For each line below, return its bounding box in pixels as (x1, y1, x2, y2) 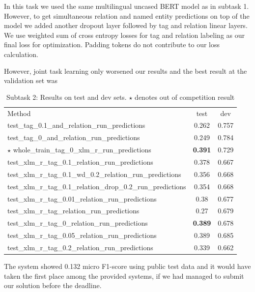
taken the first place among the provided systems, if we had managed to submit (4, 270, 244, 281)
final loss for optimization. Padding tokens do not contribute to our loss (4, 39, 220, 50)
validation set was (4, 75, 58, 86)
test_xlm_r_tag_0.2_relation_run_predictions (7, 242, 153, 252)
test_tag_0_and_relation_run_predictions (7, 132, 140, 143)
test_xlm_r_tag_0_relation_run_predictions (7, 218, 148, 228)
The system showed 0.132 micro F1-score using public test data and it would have (4, 261, 251, 271)
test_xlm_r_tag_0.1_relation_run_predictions (7, 156, 153, 167)
